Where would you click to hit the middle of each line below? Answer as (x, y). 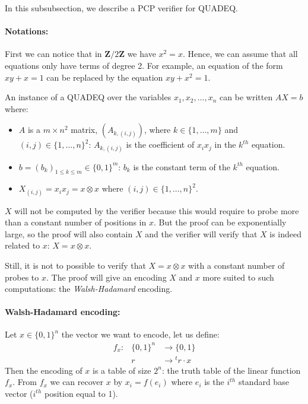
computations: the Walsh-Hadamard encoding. (89, 289)
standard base (263, 382)
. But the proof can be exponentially (220, 222)
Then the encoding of (44, 370)
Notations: (27, 31)
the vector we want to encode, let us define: (140, 334)
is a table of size (122, 370)
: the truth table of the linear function (231, 370)
